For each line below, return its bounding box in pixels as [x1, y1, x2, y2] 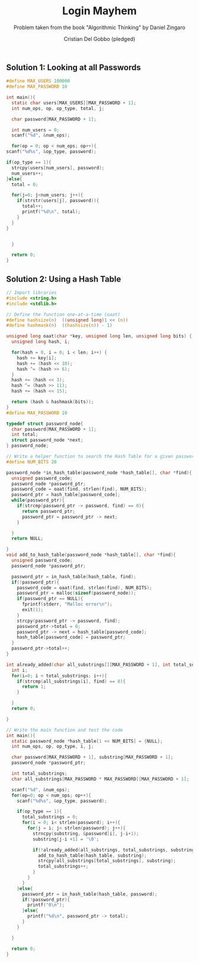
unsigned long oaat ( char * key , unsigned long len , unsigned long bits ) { [6, 333, 192, 339]
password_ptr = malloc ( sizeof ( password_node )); [17, 590, 136, 596]
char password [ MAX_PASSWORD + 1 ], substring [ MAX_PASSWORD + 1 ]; [11, 754, 174, 760]
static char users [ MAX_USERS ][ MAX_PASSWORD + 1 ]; [11, 100, 136, 106]
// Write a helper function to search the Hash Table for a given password [6, 453, 197, 460]
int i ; [11, 667, 28, 673]
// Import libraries [6, 290, 57, 296]
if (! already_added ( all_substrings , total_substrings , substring [32, 847, 195, 853]
